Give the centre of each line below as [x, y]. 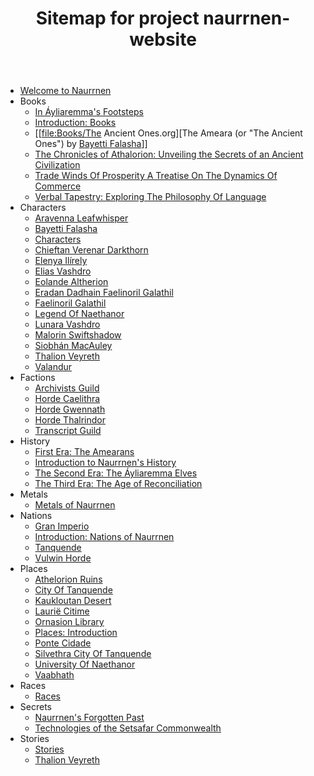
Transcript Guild [68, 431]
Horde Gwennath [70, 409]
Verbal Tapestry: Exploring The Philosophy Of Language [150, 197]
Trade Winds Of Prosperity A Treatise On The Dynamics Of [156, 176]
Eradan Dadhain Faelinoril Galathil [104, 293]
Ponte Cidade [63, 643]
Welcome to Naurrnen [65, 91]
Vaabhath [54, 675]
